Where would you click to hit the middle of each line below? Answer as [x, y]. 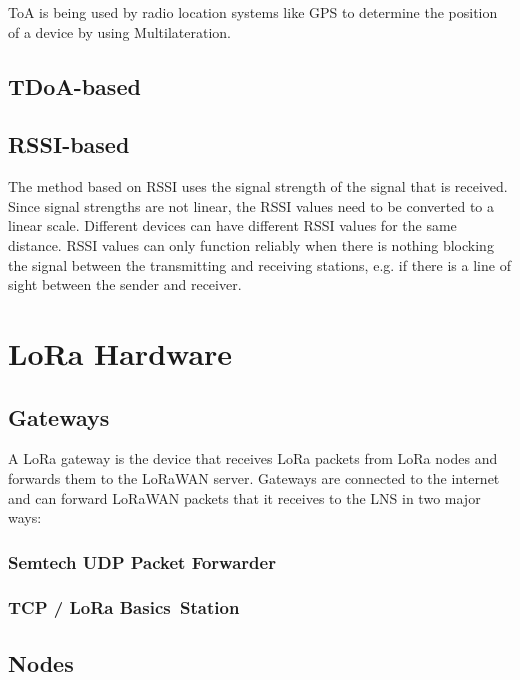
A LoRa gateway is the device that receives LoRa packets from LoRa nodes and [253, 458]
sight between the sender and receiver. [125, 284]
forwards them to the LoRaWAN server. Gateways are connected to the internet [254, 477]
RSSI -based [69, 144]
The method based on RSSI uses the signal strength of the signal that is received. [258, 186]
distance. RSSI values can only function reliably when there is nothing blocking [251, 244]
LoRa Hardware [120, 352]
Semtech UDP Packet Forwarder [142, 561]
